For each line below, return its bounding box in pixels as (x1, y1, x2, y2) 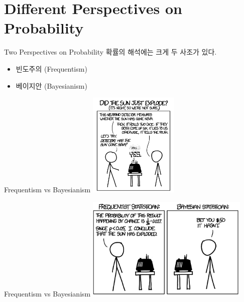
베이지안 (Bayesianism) (16, 80, 87, 91)
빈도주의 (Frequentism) (16, 63, 87, 74)
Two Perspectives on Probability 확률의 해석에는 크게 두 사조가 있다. (4, 47, 217, 57)
